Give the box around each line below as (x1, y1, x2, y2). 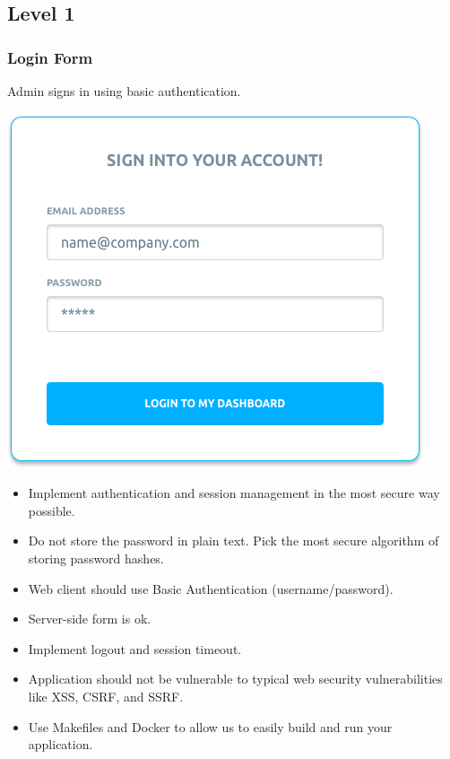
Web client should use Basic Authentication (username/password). (28, 579, 394, 598)
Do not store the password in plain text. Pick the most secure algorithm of (28, 531, 439, 550)
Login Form (7, 46, 93, 68)
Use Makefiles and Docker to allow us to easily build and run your (28, 717, 393, 736)
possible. (28, 501, 75, 519)
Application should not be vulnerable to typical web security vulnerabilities (28, 669, 443, 688)
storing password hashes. (28, 548, 164, 567)
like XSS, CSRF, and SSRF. (28, 686, 184, 705)
